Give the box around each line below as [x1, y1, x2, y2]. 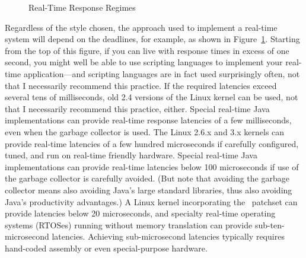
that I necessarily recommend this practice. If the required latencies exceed [5, 79, 277, 91]
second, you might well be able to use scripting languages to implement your [5, 56, 283, 68]
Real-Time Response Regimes [28, 1, 136, 13]
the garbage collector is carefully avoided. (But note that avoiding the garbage [5, 172, 289, 184]
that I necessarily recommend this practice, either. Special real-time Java [5, 102, 270, 114]
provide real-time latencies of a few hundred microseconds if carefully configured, [5, 137, 299, 149]
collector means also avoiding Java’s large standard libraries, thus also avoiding [5, 183, 292, 196]
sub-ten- [254, 218, 285, 231]
